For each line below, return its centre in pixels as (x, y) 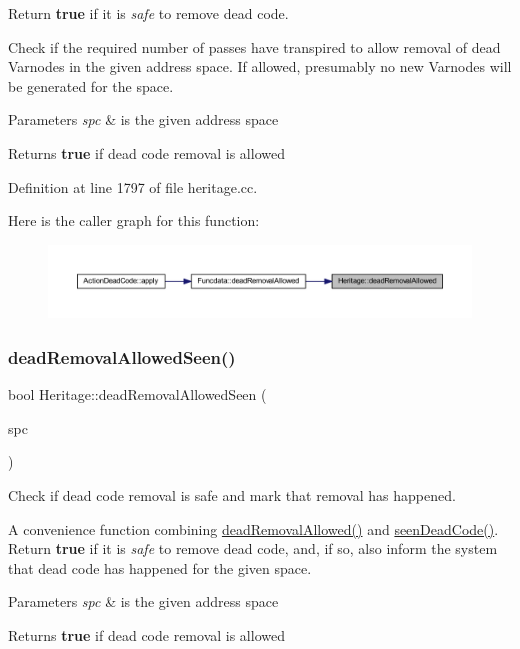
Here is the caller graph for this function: (134, 220)
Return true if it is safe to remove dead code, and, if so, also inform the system (253, 548)
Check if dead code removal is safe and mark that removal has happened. (232, 495)
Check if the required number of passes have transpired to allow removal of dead (254, 46)
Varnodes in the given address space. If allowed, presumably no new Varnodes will (260, 66)
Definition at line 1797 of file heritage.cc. (133, 186)
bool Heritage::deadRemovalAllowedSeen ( (137, 394)
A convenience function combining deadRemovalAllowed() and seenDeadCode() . (253, 528)
